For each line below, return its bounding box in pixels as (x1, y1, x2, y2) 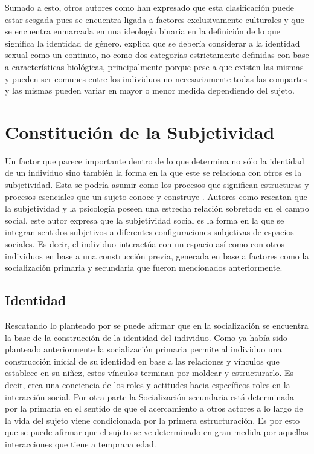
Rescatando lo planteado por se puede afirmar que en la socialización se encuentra (5, 319, 309, 332)
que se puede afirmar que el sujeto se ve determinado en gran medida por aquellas (5, 426, 309, 438)
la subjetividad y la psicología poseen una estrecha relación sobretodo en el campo (5, 202, 309, 215)
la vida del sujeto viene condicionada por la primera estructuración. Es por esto (5, 413, 300, 426)
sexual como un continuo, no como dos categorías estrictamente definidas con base (5, 48, 309, 61)
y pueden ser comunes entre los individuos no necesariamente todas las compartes (5, 72, 307, 85)
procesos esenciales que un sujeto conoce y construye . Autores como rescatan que (5, 190, 307, 203)
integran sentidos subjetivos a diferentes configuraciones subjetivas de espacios (5, 225, 294, 238)
